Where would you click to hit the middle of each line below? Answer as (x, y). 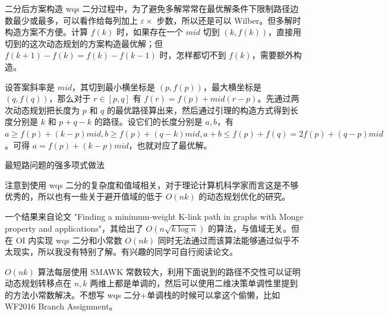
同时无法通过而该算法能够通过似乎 (224, 240)
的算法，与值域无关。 (249, 228)
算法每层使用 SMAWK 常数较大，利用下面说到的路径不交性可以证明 (169, 271)
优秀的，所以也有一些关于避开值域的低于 (84, 196)
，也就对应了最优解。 (170, 145)
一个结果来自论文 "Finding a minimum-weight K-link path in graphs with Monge (154, 216)
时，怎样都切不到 (193, 55)
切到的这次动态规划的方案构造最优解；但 (84, 43)
